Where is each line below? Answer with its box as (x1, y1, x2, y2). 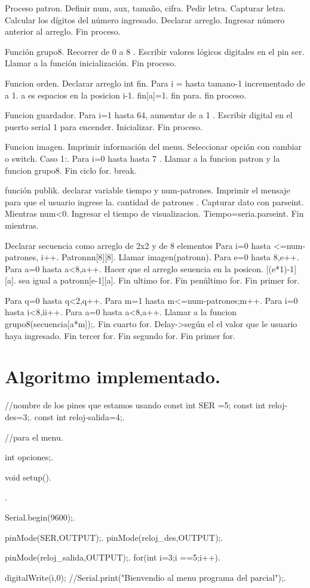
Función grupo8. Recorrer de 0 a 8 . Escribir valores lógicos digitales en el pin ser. (5, 45, 305, 57)
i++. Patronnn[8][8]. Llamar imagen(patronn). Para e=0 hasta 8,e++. (41, 251, 299, 263)
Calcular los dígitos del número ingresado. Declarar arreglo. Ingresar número (5, 13, 285, 26)
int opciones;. (5, 451, 53, 463)
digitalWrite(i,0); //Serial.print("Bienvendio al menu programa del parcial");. (5, 571, 286, 583)
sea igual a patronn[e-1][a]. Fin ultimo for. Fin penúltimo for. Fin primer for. (19, 274, 300, 287)
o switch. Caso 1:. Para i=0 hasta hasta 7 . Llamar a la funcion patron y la (5, 152, 280, 164)
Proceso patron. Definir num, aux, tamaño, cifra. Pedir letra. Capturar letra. (5, 2, 286, 14)
